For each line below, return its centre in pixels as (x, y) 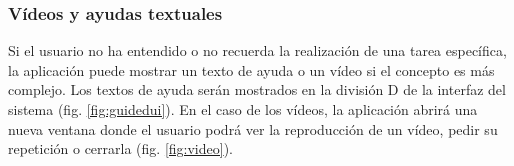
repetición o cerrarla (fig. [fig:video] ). (120, 148)
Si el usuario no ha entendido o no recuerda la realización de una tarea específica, (257, 50)
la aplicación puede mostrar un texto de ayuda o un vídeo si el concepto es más (251, 69)
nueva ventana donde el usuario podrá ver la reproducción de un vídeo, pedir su (253, 128)
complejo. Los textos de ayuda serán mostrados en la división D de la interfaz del (257, 89)
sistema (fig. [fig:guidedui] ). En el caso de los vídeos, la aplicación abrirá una (243, 109)
